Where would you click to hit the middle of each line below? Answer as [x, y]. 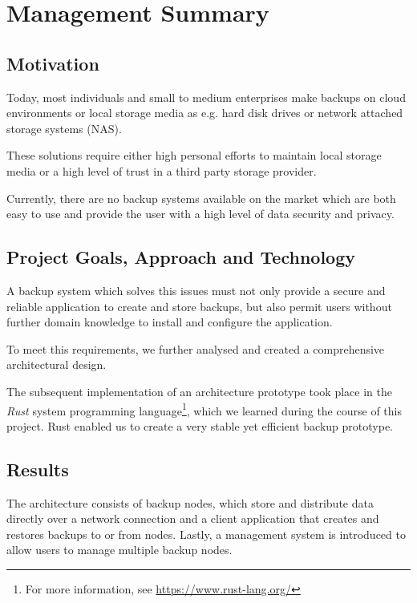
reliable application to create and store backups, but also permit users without [199, 306]
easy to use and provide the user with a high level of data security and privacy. [200, 214]
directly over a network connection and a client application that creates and [193, 518]
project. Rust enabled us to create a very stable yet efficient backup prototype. [200, 425]
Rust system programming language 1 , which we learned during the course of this [204, 409]
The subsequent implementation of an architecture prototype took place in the [199, 391]
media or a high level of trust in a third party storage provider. [162, 170]
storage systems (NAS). [64, 128]
